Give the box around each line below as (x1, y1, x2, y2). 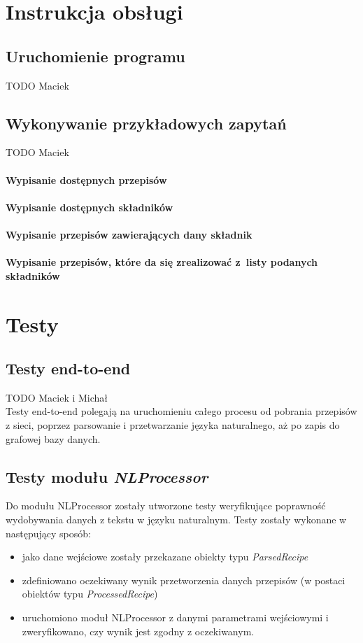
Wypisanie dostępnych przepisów (6, 172, 167, 187)
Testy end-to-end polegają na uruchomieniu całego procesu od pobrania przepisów (6, 404, 357, 418)
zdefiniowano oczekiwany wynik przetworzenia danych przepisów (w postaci (22, 572, 346, 587)
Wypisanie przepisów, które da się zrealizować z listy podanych (6, 255, 318, 269)
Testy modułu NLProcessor (6, 465, 208, 487)
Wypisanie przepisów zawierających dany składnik (6, 227, 252, 241)
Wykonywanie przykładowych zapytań (6, 112, 287, 134)
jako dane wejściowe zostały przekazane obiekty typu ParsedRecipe (22, 549, 308, 564)
